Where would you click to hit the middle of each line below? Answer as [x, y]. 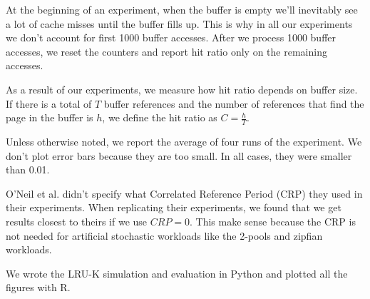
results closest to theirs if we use [77, 221]
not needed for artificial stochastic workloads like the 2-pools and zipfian [164, 235]
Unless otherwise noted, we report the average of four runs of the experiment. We [184, 141]
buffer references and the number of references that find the [234, 103]
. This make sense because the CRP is [273, 221]
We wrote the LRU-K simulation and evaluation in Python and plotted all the [177, 273]
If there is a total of [49, 103]
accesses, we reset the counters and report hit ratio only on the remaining [166, 51]
